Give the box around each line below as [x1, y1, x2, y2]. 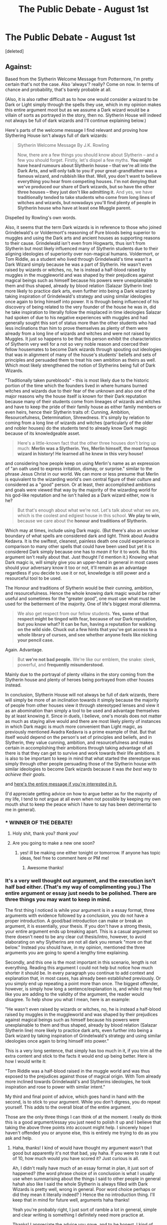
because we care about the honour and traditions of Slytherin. [17, 518, 148, 524]
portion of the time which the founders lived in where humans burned [5, 382, 148, 388]
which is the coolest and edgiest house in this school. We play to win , [17, 512, 161, 518]
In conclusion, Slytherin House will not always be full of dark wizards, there [5, 691, 159, 697]
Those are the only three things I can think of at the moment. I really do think [5, 1114, 162, 1120]
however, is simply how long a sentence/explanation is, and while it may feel [5, 986, 162, 992]
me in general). [5, 806, 36, 812]
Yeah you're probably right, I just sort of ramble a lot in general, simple [12, 1207, 157, 1213]
